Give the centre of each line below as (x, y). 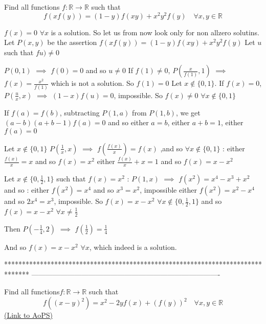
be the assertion (72, 42)
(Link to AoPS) (28, 315)
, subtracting (80, 112)
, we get (188, 112)
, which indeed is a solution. (133, 247)
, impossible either (169, 190)
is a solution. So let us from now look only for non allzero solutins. (155, 32)
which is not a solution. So (92, 83)
